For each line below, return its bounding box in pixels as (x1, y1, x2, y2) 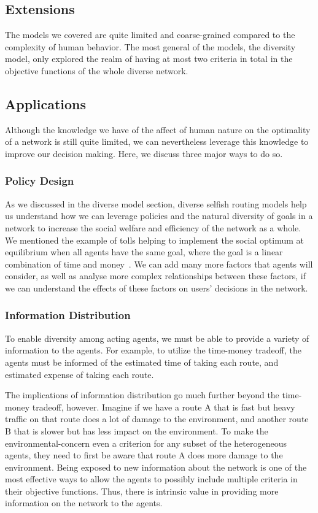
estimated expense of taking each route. (5, 368, 154, 380)
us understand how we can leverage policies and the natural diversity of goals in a (5, 209, 313, 222)
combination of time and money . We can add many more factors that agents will (5, 257, 313, 270)
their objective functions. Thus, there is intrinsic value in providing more (5, 484, 279, 497)
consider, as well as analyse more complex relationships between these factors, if (5, 269, 306, 282)
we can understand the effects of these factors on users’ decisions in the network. (5, 281, 308, 294)
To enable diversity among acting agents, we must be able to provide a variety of (5, 331, 309, 344)
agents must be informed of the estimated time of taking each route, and (5, 355, 279, 368)
